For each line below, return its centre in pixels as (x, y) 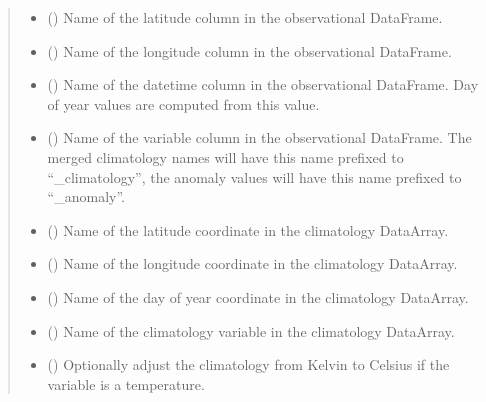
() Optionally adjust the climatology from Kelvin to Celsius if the (248, 364)
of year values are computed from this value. (183, 103)
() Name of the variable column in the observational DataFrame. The (259, 137)
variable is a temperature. (126, 383)
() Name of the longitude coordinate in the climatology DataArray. (252, 263)
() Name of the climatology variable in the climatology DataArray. (251, 330)
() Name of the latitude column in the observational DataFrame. (245, 17)
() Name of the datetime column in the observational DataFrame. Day (263, 84)
